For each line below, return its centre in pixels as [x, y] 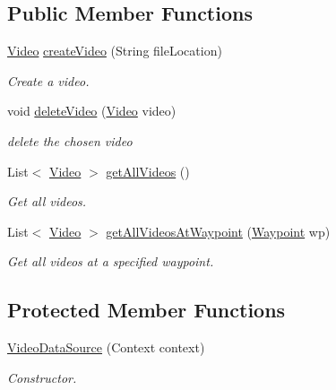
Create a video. [48, 80]
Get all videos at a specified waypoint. [111, 261]
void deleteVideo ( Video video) [92, 111]
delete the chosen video [70, 140]
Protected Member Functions [146, 310]
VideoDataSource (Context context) [106, 347]
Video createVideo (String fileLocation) [115, 51]
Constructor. [42, 377]
